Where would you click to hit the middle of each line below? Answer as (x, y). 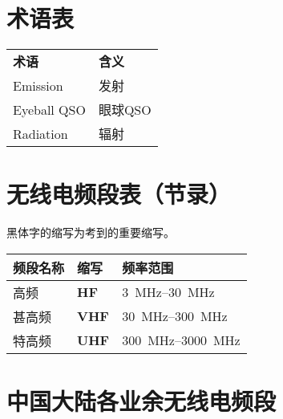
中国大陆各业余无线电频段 (141, 401)
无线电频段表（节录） (119, 194)
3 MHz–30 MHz (168, 292)
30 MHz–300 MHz (175, 316)
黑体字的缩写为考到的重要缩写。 (91, 232)
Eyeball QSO (49, 109)
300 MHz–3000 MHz (181, 340)
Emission (38, 85)
